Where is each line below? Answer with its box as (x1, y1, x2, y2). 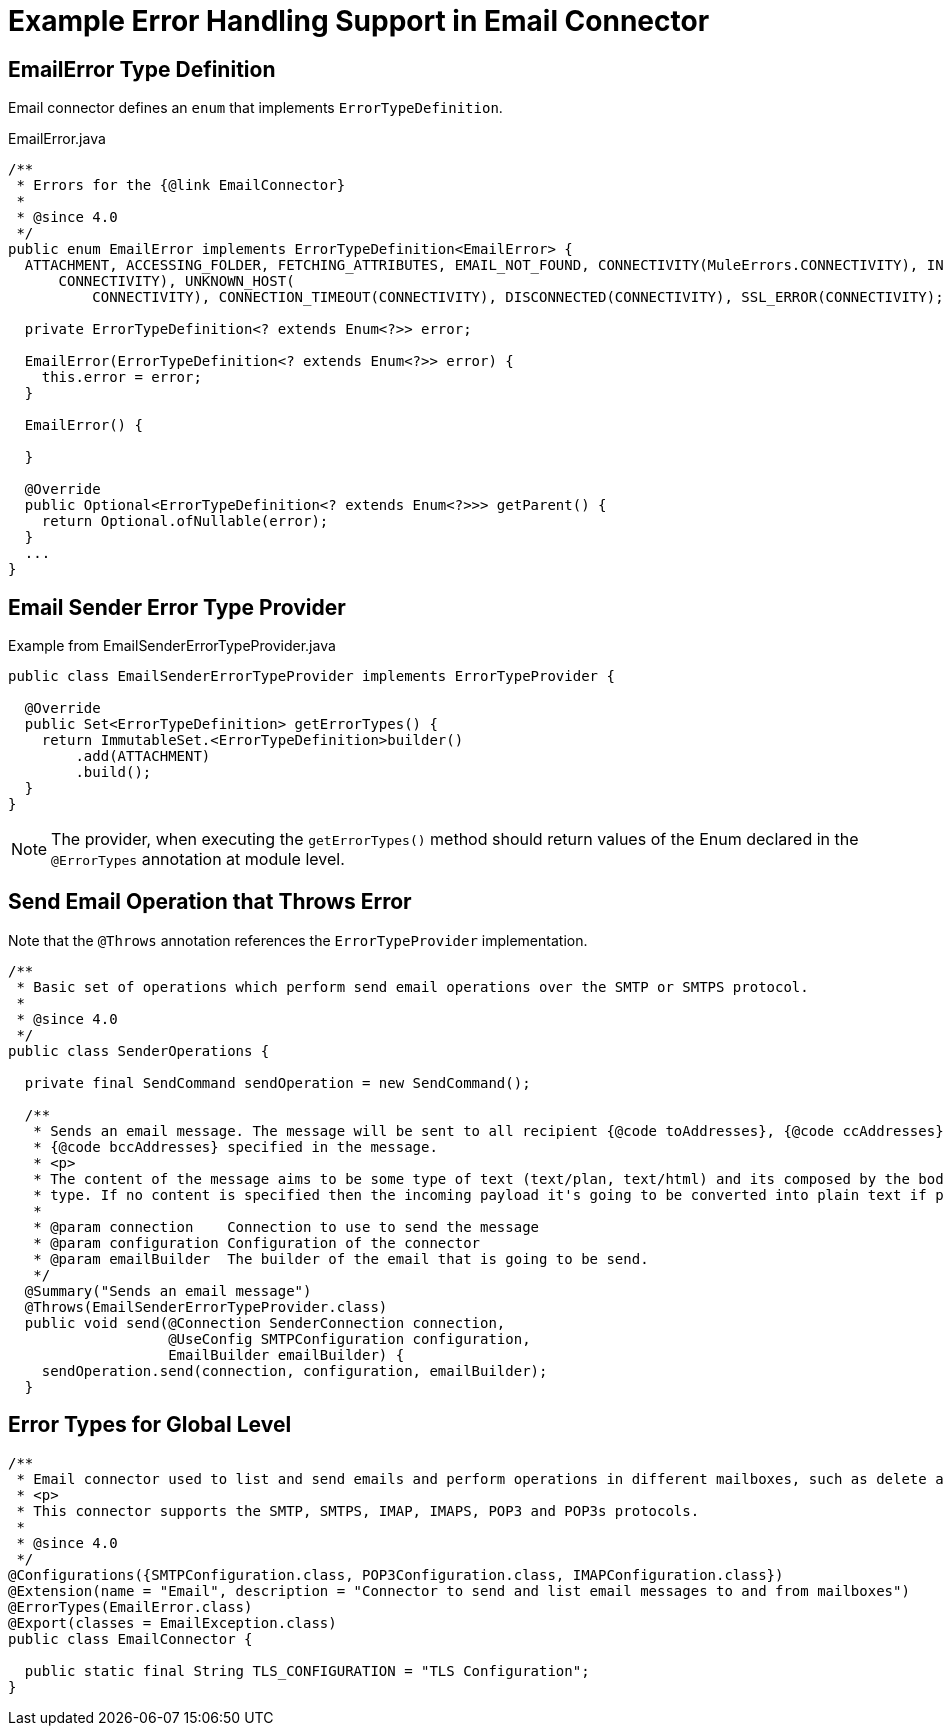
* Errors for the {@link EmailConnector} (16, 177, 346, 194)
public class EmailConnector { (8, 1630, 253, 1647)
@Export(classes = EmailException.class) (8, 1614, 337, 1631)
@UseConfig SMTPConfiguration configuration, (168, 1330, 531, 1347)
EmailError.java (8, 130, 106, 148)
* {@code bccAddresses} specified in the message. (33, 1138, 438, 1155)
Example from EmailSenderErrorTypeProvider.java (8, 637, 336, 655)
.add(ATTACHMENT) (75, 748, 211, 765)
